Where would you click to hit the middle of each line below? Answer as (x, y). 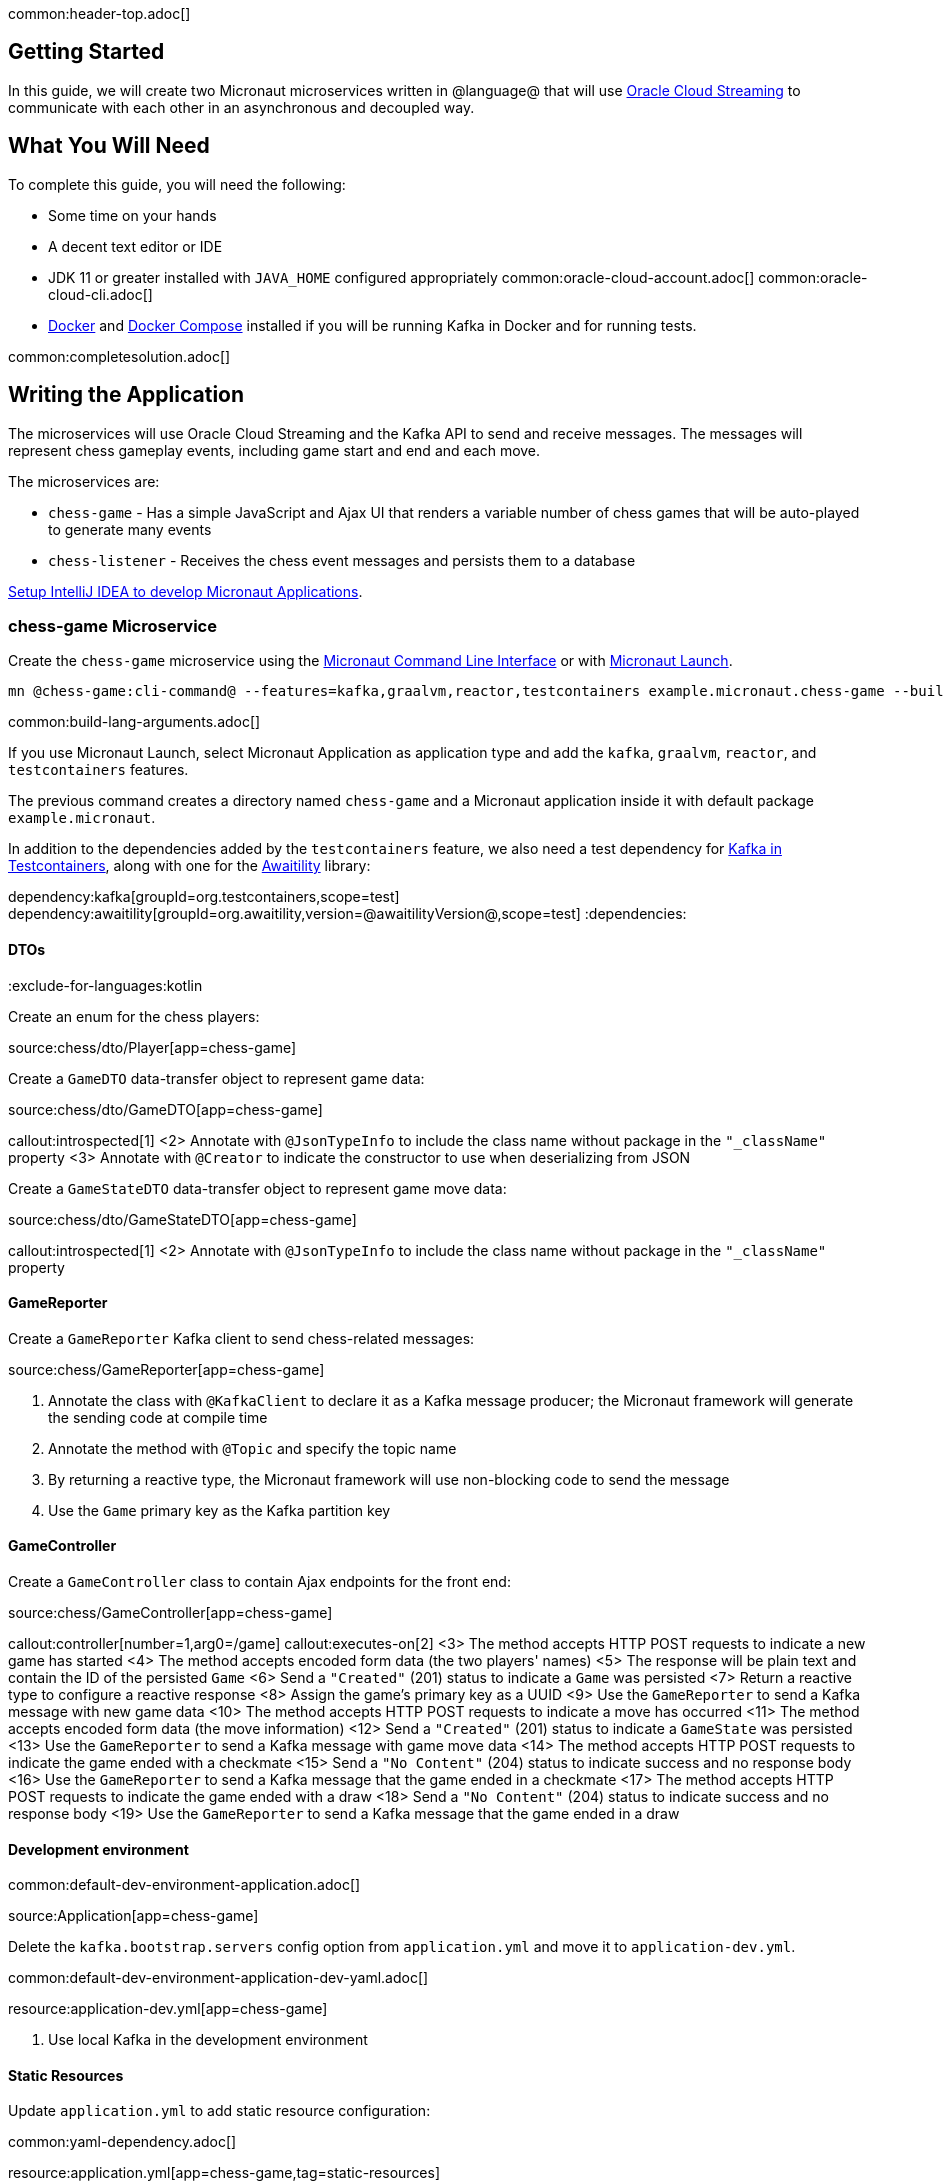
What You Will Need (109, 146)
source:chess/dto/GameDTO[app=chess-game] (165, 1109)
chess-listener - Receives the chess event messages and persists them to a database (342, 560)
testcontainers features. (98, 770)
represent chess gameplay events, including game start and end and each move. (274, 450)
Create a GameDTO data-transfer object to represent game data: (216, 1078)
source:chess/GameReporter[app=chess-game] (166, 1369)
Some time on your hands (132, 215)
